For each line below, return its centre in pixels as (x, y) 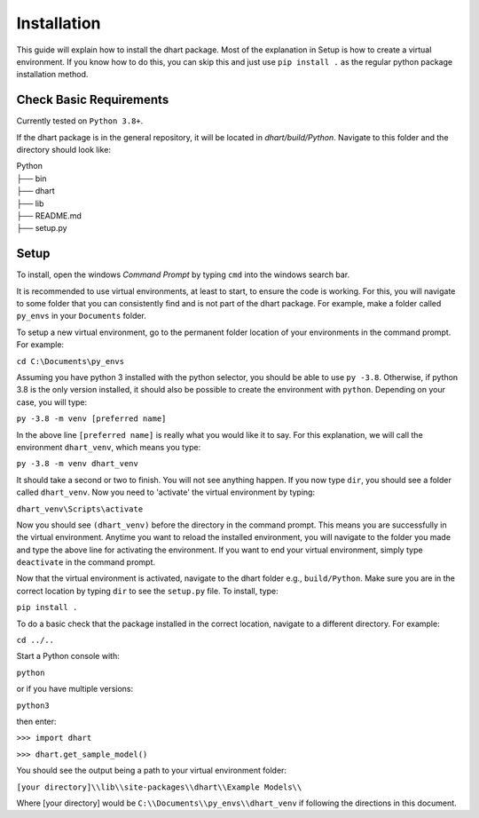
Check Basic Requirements (93, 100)
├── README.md (49, 215)
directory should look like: (63, 150)
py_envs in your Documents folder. (81, 316)
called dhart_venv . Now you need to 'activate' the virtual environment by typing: (165, 492)
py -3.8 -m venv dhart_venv (78, 464)
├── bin (31, 179)
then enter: (36, 721)
